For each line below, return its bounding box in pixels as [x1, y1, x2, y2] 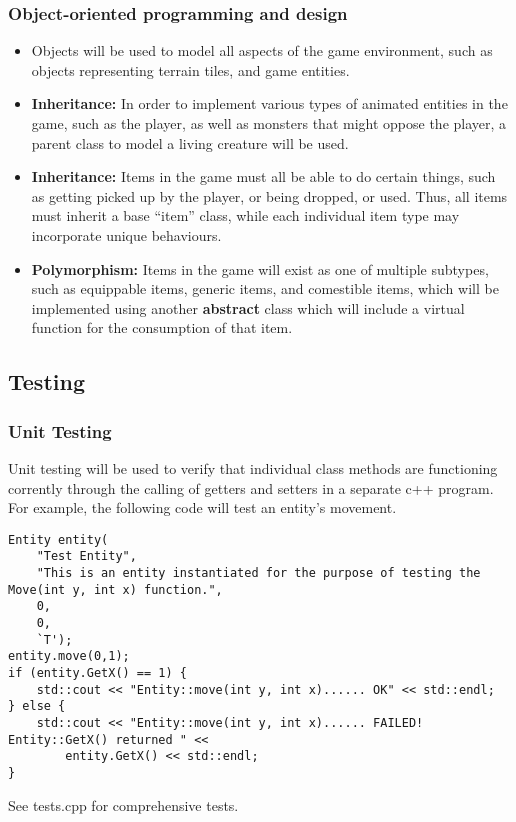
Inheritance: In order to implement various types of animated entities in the [31, 93, 508, 114]
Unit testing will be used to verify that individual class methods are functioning [8, 457, 498, 478]
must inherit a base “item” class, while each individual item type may [31, 205, 460, 226]
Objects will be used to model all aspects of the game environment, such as [31, 40, 493, 61]
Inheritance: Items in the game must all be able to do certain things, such [31, 166, 496, 187]
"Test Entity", [36, 549, 137, 564]
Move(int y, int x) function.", [8, 582, 223, 597]
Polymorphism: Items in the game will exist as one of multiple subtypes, [31, 258, 489, 279]
